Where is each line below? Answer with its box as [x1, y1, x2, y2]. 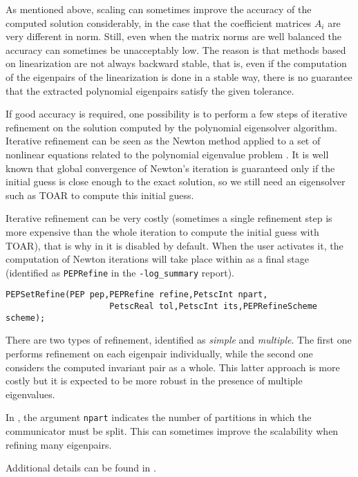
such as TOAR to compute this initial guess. [6, 187, 194, 202]
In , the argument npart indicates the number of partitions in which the [6, 410, 312, 424]
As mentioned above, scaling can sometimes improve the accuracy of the [6, 2, 312, 16]
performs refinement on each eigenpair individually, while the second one [6, 346, 313, 360]
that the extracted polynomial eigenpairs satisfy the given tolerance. [6, 83, 294, 97]
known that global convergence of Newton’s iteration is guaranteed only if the [6, 160, 335, 175]
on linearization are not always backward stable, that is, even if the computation [6, 56, 347, 71]
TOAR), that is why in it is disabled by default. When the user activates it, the [6, 238, 343, 252]
